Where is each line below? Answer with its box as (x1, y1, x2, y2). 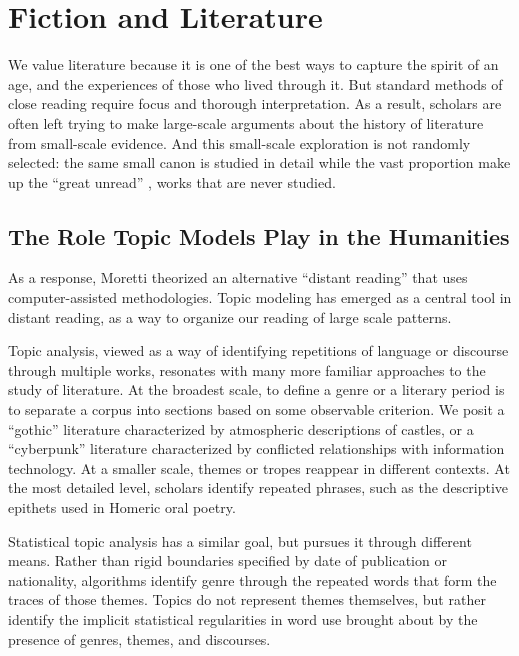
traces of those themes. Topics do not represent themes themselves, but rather (8, 589, 486, 610)
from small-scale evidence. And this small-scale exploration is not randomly (8, 132, 471, 153)
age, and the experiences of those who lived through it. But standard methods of (8, 73, 503, 94)
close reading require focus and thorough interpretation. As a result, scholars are (8, 93, 502, 114)
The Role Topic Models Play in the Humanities (8, 220, 510, 251)
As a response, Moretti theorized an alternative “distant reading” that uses (8, 267, 468, 288)
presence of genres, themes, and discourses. (8, 628, 271, 649)
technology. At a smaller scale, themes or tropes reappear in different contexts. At (8, 457, 510, 478)
